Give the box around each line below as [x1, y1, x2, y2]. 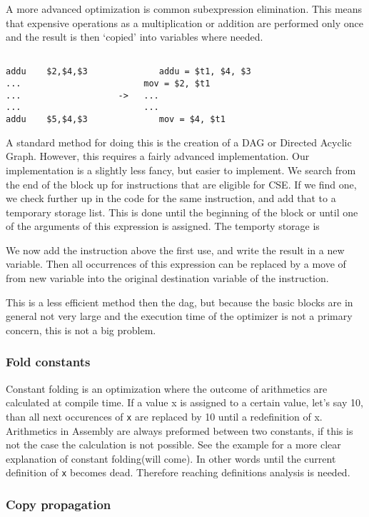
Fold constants [6, 353, 91, 371]
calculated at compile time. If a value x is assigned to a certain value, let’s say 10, [6, 395, 363, 410]
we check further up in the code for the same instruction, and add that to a [6, 191, 336, 206]
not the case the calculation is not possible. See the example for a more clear [6, 437, 341, 452]
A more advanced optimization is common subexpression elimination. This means [6, 1, 363, 16]
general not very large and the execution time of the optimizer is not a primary [6, 308, 353, 323]
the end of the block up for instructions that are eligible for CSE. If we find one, [6, 176, 357, 191]
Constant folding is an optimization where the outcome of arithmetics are [6, 381, 328, 396]
